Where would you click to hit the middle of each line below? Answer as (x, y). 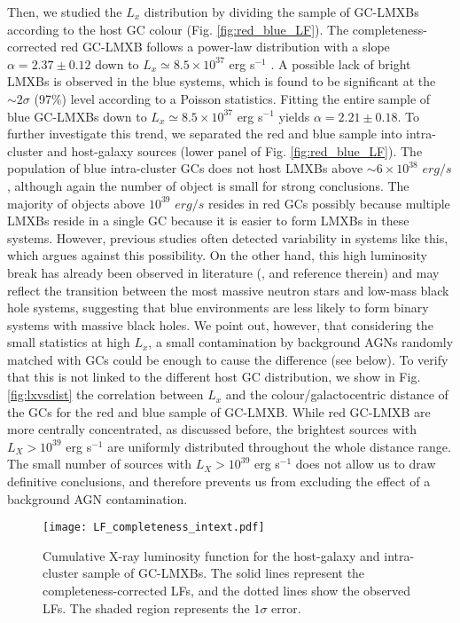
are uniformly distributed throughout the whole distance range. (279, 446)
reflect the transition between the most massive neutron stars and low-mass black (228, 290)
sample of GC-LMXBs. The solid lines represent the (224, 573)
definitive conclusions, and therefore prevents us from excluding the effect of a (219, 481)
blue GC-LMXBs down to (77, 116)
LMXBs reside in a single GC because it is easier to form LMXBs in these (208, 221)
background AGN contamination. (97, 498)
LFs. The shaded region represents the (146, 607)
